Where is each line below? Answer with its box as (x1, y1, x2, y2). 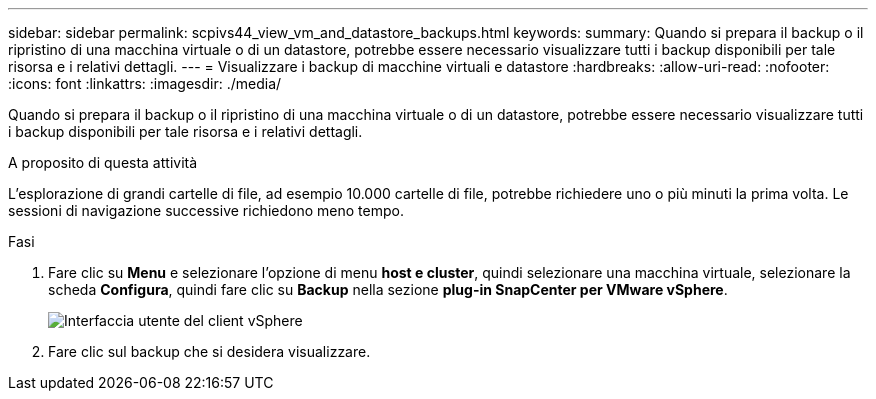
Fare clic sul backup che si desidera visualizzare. (48, 343, 371, 360)
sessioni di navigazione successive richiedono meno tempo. (8, 202, 404, 219)
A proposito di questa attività (8, 154, 198, 171)
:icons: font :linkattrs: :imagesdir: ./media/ (8, 75, 282, 92)
